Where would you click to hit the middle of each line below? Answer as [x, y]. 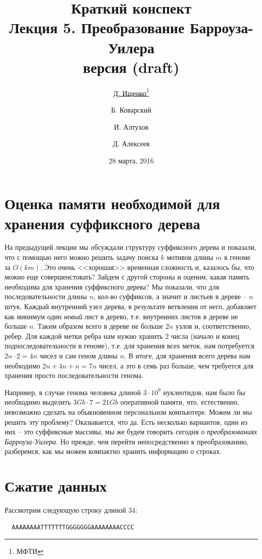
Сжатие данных [56, 486]
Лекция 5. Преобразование [97, 27]
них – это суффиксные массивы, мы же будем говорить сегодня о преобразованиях [131, 432]
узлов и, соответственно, [213, 326]
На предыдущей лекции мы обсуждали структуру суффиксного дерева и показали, [130, 247]
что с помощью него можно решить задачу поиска [81, 257]
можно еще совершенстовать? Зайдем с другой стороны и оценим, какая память [127, 277]
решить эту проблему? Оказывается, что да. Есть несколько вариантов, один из [126, 422]
